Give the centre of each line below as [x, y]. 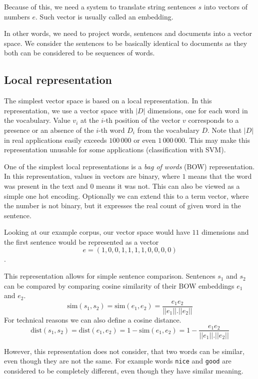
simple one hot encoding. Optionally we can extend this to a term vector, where [126, 195]
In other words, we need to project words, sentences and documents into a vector [128, 33]
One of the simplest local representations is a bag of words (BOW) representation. [129, 166]
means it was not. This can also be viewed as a [168, 186]
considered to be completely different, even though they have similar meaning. [124, 370]
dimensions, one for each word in [198, 110]
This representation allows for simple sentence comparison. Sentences [110, 276]
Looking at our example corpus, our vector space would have [97, 232]
